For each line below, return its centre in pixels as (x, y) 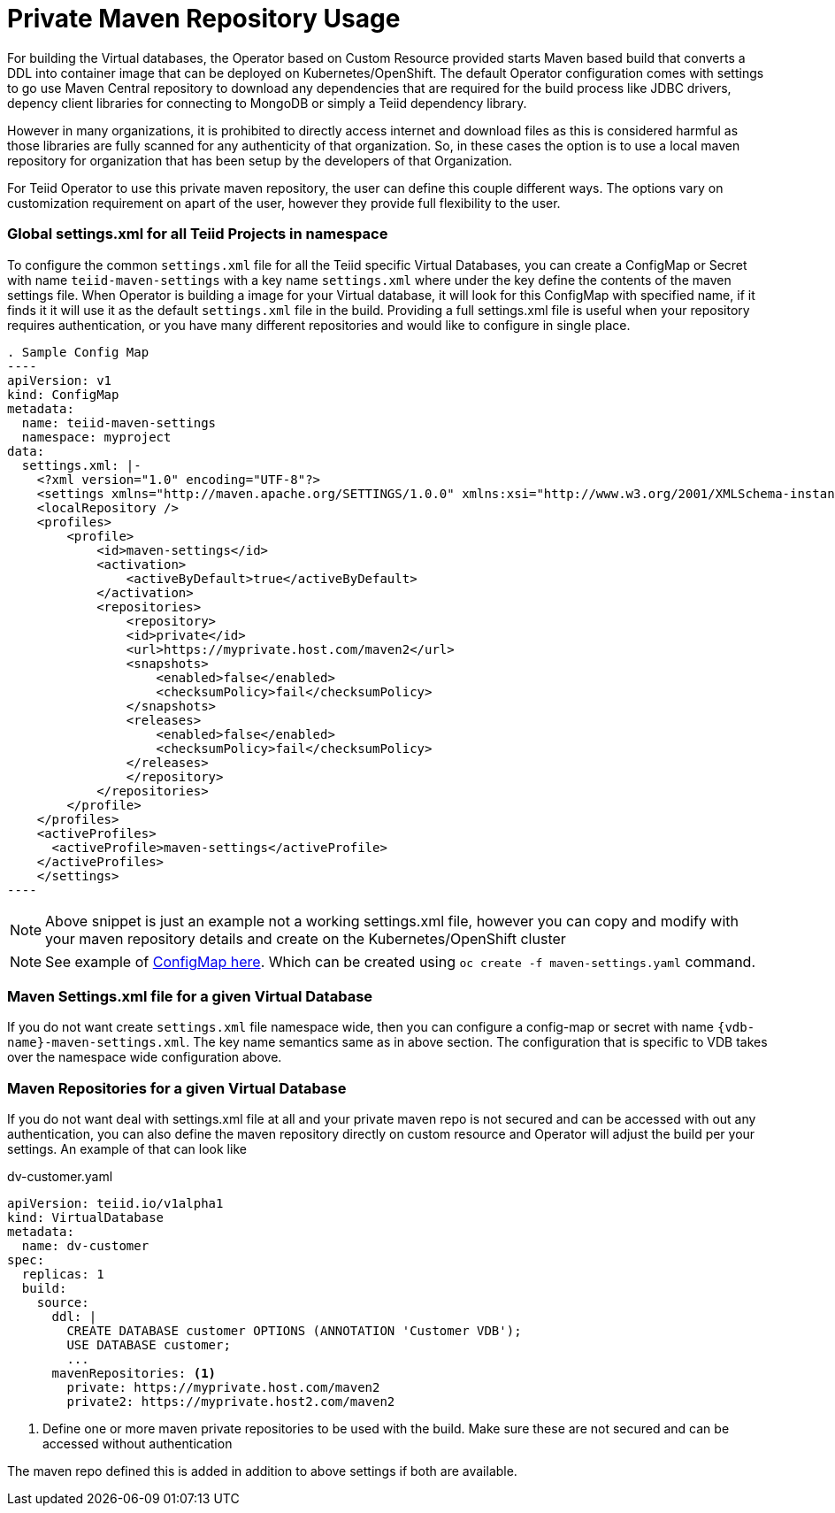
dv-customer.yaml (60, 1176)
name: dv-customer (85, 1246)
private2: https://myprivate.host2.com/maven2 (231, 1402)
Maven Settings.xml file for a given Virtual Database (190, 996)
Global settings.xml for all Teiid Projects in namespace (198, 234)
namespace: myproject (96, 437)
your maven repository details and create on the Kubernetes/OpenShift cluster (306, 938)
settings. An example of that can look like (127, 1149)
